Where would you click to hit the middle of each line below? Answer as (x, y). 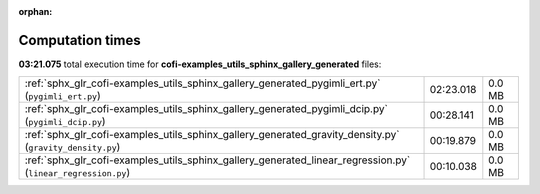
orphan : (35, 11)
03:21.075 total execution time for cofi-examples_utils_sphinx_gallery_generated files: (200, 64)
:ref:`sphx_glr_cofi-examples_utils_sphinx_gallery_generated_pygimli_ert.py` (202, 83)
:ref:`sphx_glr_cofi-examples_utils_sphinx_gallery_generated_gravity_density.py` (212, 135)
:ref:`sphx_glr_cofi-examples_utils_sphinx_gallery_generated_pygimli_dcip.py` (206, 109)
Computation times (79, 40)
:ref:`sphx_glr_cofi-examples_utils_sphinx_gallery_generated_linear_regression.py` (217, 160)
